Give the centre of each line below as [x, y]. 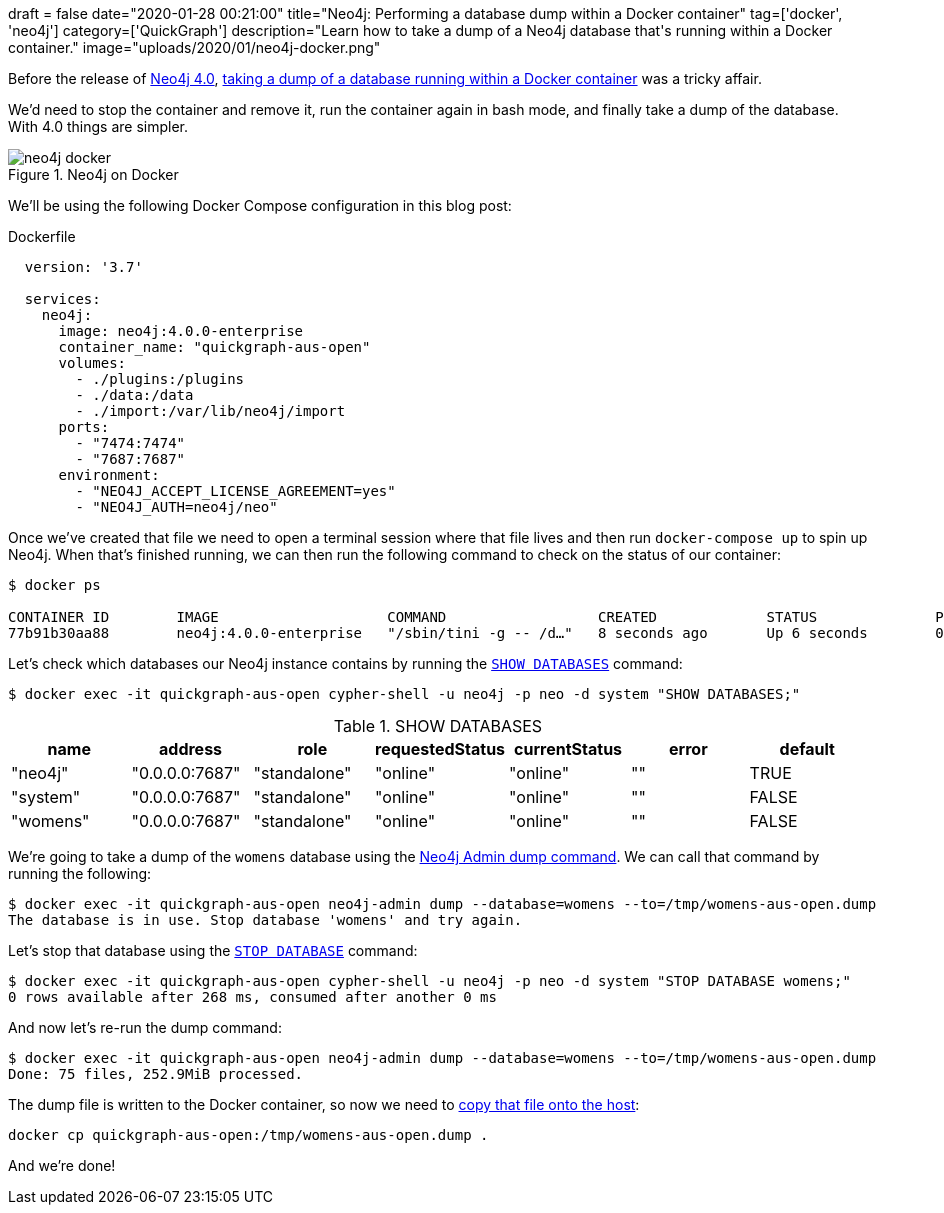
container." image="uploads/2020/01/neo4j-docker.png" [194, 47]
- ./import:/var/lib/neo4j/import [210, 411]
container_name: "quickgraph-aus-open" [214, 347]
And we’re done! [62, 1165]
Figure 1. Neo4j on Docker [93, 174]
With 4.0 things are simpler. [98, 126]
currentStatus [568, 749]
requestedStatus [440, 749]
